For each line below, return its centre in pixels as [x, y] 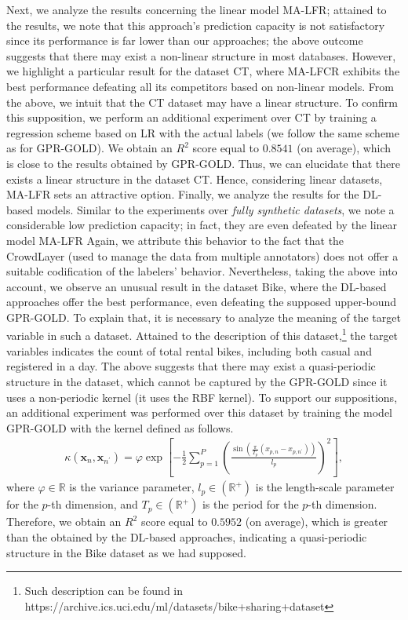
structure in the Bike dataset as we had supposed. [126, 552]
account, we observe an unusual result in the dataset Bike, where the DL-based [197, 286]
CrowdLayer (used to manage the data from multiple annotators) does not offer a [202, 255]
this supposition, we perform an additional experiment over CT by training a [191, 117]
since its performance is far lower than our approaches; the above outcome [185, 40]
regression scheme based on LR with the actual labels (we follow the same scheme [203, 132]
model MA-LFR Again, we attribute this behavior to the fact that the [175, 240]
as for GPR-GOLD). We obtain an [89, 148]
